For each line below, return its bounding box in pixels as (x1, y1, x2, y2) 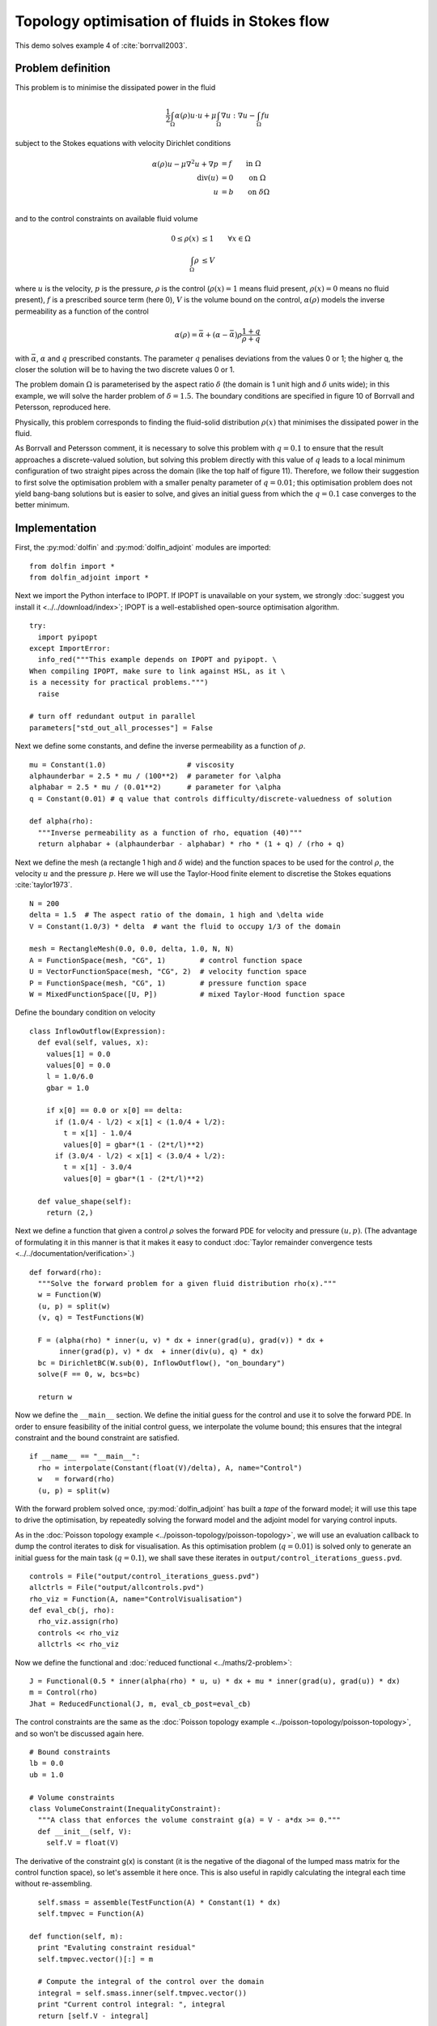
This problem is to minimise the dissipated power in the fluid (15, 83, 216, 92)
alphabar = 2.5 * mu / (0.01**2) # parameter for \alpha (29, 783, 282, 792)
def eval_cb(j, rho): (29, 1605, 115, 1615)
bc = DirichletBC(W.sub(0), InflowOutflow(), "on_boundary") (37, 1358, 286, 1367)
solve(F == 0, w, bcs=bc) (37, 1370, 141, 1379)
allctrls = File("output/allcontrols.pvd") (29, 1583, 205, 1592)
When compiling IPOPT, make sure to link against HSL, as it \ (29, 666, 286, 676)
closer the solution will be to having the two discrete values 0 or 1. (15, 365, 235, 374)
